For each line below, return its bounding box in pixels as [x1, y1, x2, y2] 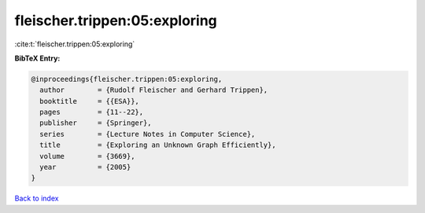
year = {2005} [39, 163, 131, 172]
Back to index [14, 193, 59, 204]
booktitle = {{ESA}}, [39, 97, 139, 105]
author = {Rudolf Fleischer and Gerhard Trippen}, [39, 86, 268, 94]
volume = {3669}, [39, 152, 135, 160]
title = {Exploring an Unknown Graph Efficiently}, [39, 141, 276, 149]
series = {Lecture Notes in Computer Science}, [39, 130, 256, 138]
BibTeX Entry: [14, 53, 61, 63]
